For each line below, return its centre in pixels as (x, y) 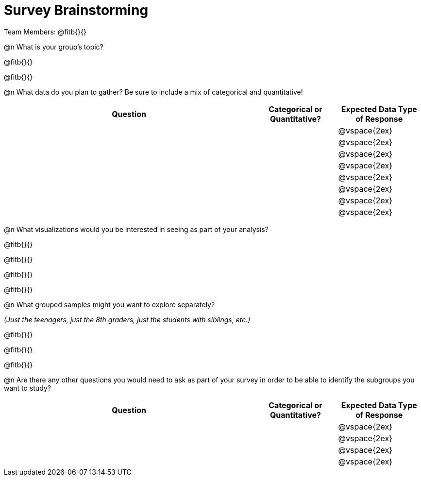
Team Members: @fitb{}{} (45, 32)
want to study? (27, 388)
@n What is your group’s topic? (54, 47)
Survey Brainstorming (76, 10)
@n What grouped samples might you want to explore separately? (109, 304)
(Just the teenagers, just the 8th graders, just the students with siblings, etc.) (127, 319)
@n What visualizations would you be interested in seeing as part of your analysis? (136, 229)
